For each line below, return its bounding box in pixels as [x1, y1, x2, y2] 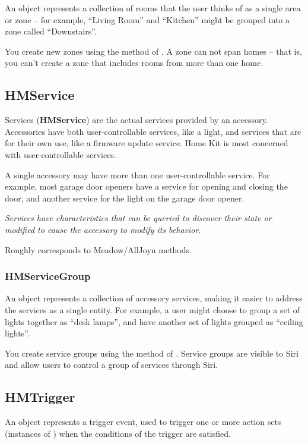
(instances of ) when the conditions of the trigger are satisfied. [5, 427, 231, 439]
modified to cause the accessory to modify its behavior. [5, 223, 201, 235]
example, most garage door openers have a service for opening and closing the [5, 180, 288, 193]
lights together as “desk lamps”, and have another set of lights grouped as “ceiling [5, 315, 303, 328]
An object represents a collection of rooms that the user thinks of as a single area [5, 2, 301, 14]
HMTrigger [5, 388, 75, 406]
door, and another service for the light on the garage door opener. [5, 191, 245, 204]
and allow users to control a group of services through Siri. [5, 358, 218, 371]
